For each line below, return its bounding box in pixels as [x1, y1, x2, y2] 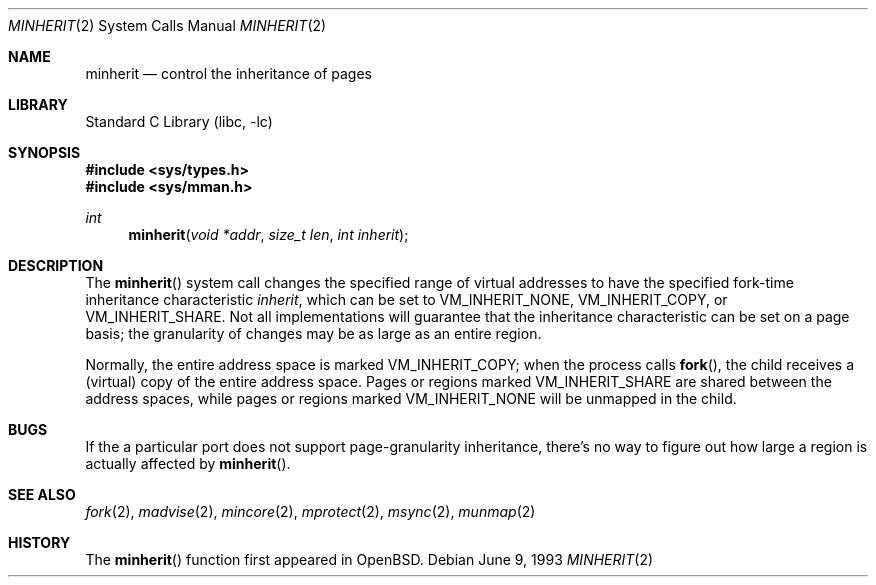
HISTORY [8, 534, 71, 551]
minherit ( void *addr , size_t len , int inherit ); [128, 226, 409, 243]
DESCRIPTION [8, 257, 104, 274]
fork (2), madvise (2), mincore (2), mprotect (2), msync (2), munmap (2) [85, 503, 536, 520]
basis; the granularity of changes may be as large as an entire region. [85, 325, 542, 342]
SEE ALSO [8, 486, 76, 503]
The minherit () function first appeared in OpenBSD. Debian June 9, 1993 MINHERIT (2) [85, 551, 654, 568]
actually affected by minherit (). [85, 455, 291, 472]
